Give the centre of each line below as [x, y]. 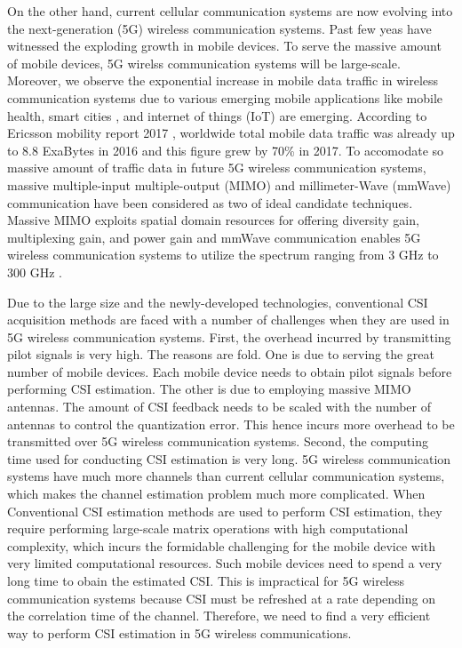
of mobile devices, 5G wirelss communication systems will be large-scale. [204, 63]
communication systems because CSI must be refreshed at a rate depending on [221, 598]
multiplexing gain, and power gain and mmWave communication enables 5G [214, 237]
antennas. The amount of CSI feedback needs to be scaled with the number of [219, 407]
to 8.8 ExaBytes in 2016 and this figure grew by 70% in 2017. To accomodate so [226, 150]
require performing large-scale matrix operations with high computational [208, 528]
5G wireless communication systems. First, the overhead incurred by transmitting [229, 336]
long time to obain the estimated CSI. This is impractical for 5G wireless [206, 580]
